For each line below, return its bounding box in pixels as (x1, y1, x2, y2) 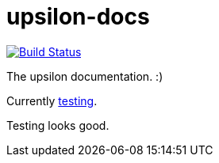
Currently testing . (6, 93, 98, 108)
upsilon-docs (6, 3, 150, 30)
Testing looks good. (6, 118, 109, 132)
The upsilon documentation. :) (6, 69, 163, 83)
